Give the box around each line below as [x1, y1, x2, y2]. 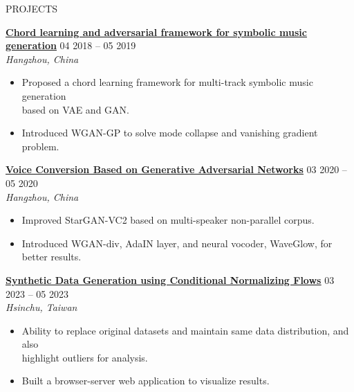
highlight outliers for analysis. [21, 350, 148, 364]
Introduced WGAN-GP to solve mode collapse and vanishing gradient [21, 125, 318, 140]
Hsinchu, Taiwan [6, 300, 77, 314]
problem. [21, 139, 59, 153]
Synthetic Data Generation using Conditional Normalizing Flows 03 [6, 272, 335, 287]
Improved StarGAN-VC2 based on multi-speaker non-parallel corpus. [21, 213, 315, 227]
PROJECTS [6, 1, 58, 15]
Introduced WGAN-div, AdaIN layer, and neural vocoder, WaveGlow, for [21, 235, 333, 250]
